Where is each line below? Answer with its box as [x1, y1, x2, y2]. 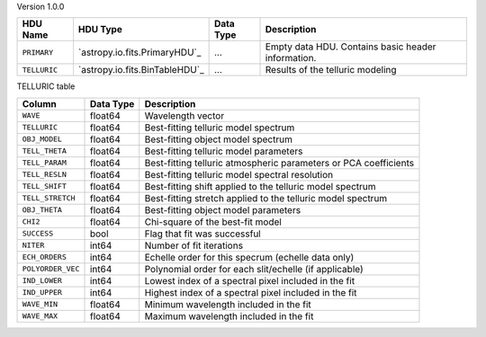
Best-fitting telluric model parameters [144, 145, 303, 157]
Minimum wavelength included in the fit [144, 297, 311, 310]
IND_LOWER [22, 276, 63, 286]
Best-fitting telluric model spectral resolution [144, 168, 334, 181]
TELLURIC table [16, 81, 76, 92]
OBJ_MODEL [22, 135, 63, 144]
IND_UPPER [22, 288, 63, 297]
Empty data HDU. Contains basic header [265, 40, 436, 53]
